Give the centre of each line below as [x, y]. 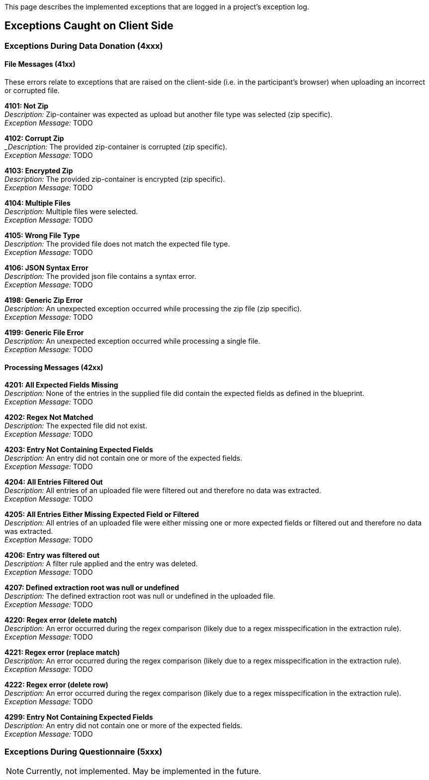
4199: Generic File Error [44, 333]
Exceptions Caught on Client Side [89, 26]
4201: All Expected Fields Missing [61, 385]
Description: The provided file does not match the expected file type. [117, 244]
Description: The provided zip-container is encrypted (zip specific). [115, 179]
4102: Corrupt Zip [34, 138]
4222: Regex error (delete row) [56, 685]
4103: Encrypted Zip [39, 171]
